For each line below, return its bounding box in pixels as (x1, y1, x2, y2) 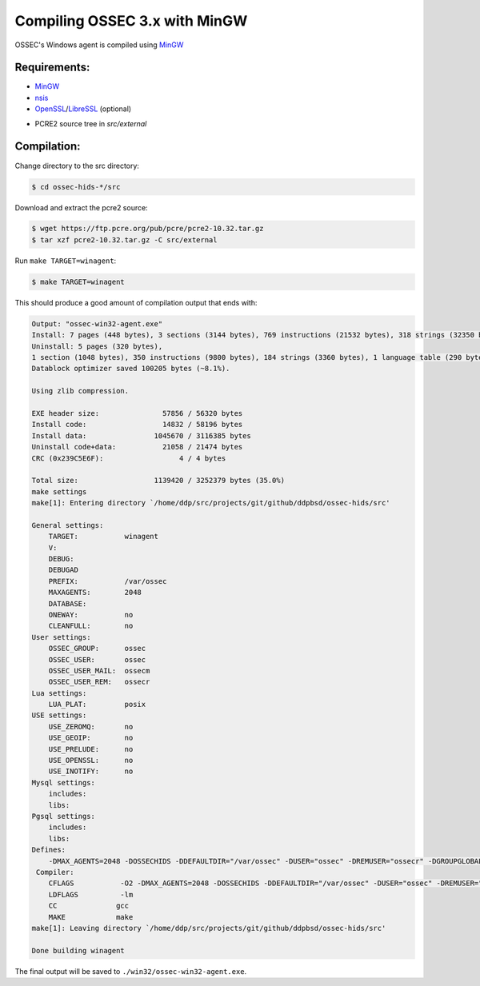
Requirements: (14, 61, 90, 74)
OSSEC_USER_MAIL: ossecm (48, 666, 150, 675)
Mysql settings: (31, 778, 96, 787)
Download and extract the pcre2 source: (14, 202, 148, 212)
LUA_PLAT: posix (48, 700, 146, 709)
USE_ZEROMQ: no (48, 722, 134, 731)
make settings (31, 487, 87, 496)
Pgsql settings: (31, 812, 96, 820)
